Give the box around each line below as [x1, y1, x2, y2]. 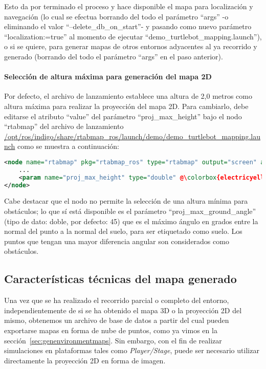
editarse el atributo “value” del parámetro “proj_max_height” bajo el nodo [4, 111, 242, 121]
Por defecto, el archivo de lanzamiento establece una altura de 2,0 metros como [4, 91, 253, 101]
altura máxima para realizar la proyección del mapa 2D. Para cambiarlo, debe [4, 100, 249, 111]
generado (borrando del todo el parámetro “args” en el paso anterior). [4, 51, 223, 61]
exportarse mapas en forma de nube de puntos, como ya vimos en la [4, 324, 217, 335]
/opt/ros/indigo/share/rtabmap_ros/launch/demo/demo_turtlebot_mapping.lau [4, 131, 261, 141]
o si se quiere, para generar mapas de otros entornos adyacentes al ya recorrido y [4, 41, 257, 52]
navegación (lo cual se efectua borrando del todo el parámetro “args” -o [4, 11, 229, 21]
